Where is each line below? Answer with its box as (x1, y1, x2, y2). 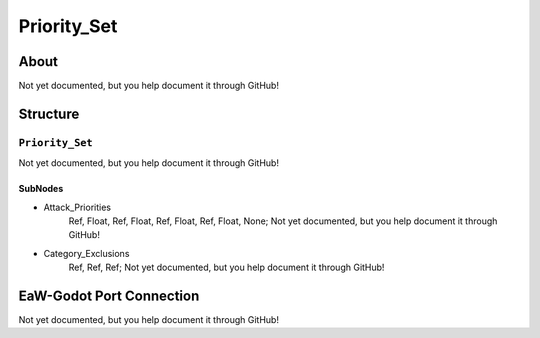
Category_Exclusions (43, 247, 130, 259)
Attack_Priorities (43, 201, 112, 213)
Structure (18, 105, 80, 122)
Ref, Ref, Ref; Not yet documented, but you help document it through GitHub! (68, 261, 385, 274)
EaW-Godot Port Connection (18, 287, 200, 304)
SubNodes (18, 183, 64, 195)
